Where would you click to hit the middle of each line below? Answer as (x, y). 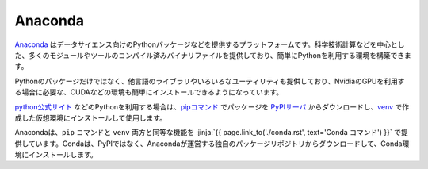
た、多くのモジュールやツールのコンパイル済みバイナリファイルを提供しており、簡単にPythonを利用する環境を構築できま (213, 55)
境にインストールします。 (56, 155)
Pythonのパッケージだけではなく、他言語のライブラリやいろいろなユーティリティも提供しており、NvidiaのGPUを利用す (210, 81)
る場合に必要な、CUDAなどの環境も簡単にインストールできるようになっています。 (149, 92)
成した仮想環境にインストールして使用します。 (90, 117)
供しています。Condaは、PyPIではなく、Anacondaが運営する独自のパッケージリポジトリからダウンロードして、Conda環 (212, 144)
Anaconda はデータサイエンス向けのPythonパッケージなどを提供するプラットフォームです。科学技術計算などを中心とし (210, 44)
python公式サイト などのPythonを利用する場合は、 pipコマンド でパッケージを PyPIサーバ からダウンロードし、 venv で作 (212, 106)
